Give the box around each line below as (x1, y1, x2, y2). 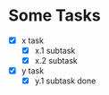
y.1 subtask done (34, 75, 96, 86)
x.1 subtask (34, 46, 76, 56)
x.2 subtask (34, 56, 78, 66)
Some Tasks (8, 5, 101, 26)
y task (21, 65, 45, 76)
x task (21, 35, 44, 46)
